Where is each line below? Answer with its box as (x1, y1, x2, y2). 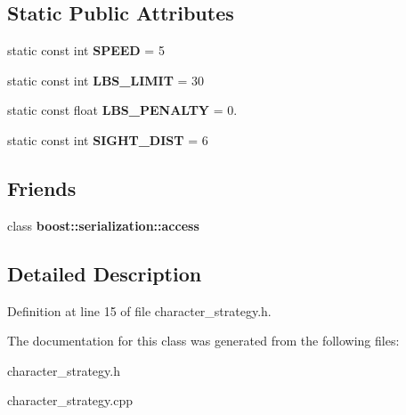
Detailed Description (7, 259, 202, 287)
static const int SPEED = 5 (7, 41, 165, 60)
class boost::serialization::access (7, 216, 199, 234)
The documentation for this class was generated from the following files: (7, 331, 400, 350)
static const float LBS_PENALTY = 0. (7, 101, 238, 119)
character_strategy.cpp (7, 391, 133, 410)
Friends (7, 174, 77, 201)
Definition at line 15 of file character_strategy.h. (7, 301, 272, 320)
